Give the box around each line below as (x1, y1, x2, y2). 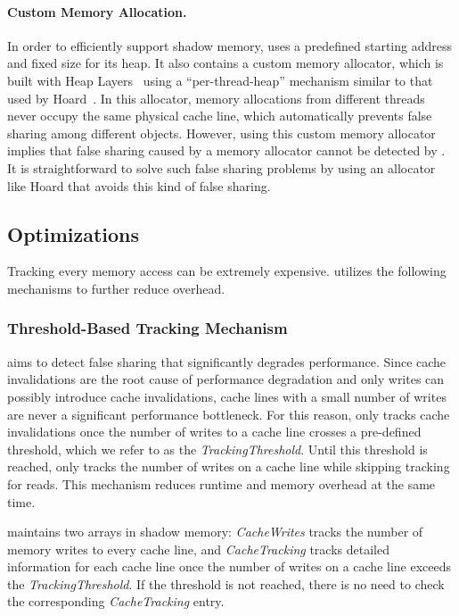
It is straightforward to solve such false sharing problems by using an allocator (7, 158, 436, 177)
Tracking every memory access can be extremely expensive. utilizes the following (7, 262, 447, 280)
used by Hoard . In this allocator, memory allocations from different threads (7, 88, 425, 107)
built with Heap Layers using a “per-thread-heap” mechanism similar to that (7, 71, 433, 89)
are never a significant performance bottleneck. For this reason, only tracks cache (7, 404, 450, 423)
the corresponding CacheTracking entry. (7, 592, 225, 611)
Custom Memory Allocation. (7, 2, 187, 21)
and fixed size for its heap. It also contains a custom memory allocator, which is (7, 54, 444, 72)
